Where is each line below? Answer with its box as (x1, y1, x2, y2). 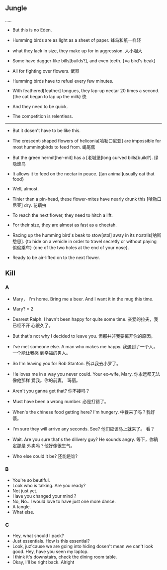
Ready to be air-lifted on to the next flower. (12, 254, 100, 261)
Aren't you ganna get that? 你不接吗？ (12, 388, 90, 394)
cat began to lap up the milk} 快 (22, 93, 87, 99)
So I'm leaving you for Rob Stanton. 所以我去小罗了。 (12, 360, 121, 366)
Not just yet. (12, 488, 38, 494)
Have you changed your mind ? (12, 493, 77, 499)
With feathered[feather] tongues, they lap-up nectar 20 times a (12, 87, 142, 94)
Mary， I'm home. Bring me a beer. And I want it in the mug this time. (12, 296, 154, 302)
